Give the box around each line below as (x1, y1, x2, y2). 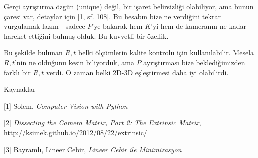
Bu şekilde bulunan (4, 47, 63, 58)
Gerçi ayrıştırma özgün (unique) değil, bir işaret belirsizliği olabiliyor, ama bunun (4, 1, 254, 11)
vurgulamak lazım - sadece (4, 21, 85, 31)
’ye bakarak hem (92, 21, 143, 31)
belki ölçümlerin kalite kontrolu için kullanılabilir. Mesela (78, 47, 254, 58)
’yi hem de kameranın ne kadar (151, 21, 247, 31)
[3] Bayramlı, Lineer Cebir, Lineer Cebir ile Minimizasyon (4, 144, 182, 154)
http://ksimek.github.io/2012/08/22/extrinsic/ (4, 127, 147, 137)
